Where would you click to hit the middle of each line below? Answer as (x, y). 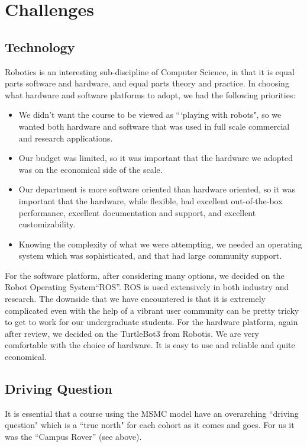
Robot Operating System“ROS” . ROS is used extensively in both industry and (147, 287)
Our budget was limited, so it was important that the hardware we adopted (156, 158)
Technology (40, 46)
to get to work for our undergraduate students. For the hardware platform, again (151, 322)
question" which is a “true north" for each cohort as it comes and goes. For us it (150, 425)
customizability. (47, 224)
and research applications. (66, 138)
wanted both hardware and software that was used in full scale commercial (154, 126)
